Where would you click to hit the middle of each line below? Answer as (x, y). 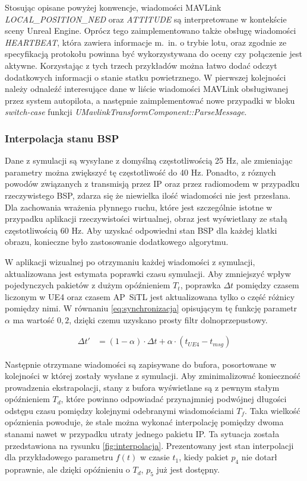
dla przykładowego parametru (59, 457)
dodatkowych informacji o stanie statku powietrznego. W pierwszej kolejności (145, 77)
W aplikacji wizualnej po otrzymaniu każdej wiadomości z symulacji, (130, 261)
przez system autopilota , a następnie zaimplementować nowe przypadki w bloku (150, 100)
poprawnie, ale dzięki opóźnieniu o (67, 469)
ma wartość (34, 319)
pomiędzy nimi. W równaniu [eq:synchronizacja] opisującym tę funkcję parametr (151, 308)
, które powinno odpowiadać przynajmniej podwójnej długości (174, 399)
